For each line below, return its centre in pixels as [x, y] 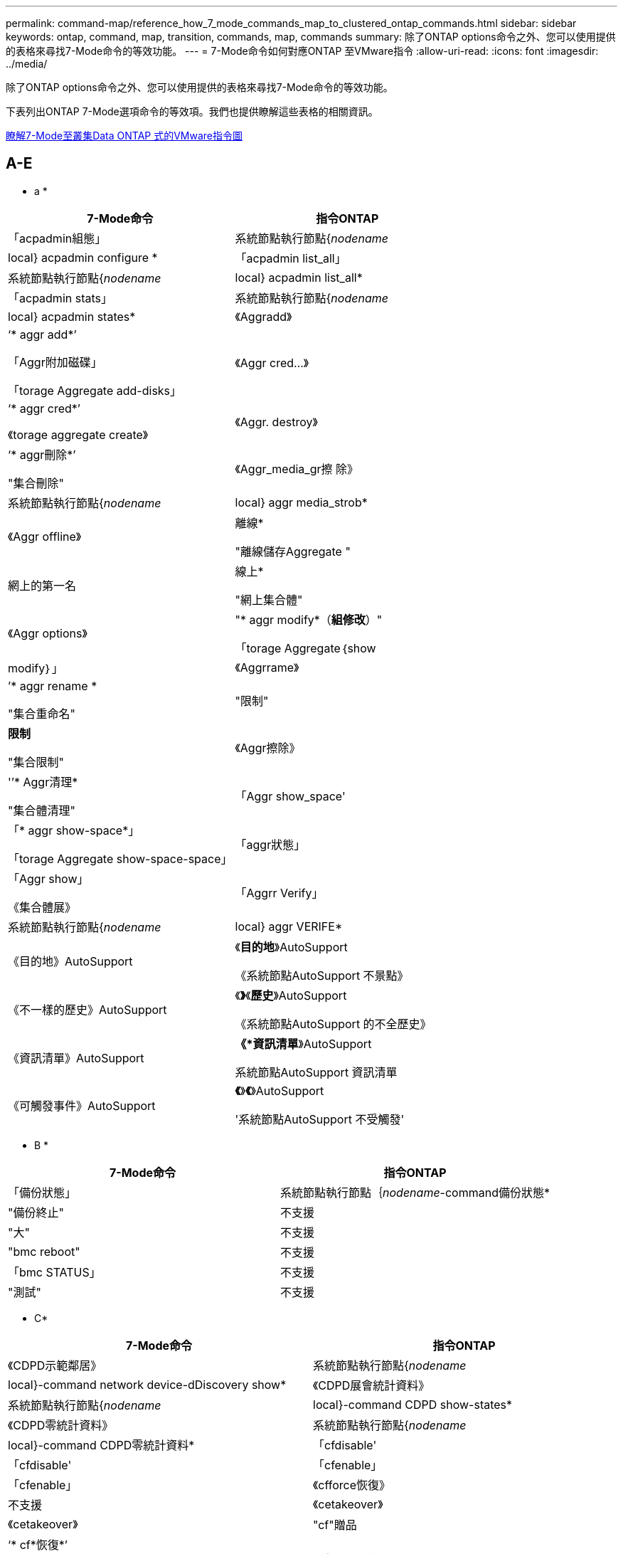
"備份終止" [36, 1212]
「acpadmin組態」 [57, 238]
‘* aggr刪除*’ [42, 454]
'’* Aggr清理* [43, 782]
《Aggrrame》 [267, 667]
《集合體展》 [42, 907]
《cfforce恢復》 [352, 1485]
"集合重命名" [42, 713]
